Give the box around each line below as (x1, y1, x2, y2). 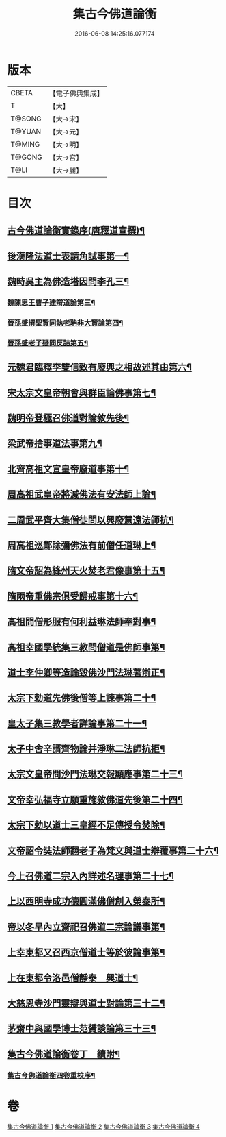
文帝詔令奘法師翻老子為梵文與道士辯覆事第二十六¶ (7, 844, 219, 857)
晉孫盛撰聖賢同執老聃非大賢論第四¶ (7, 318, 124, 328)
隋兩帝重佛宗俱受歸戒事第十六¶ (7, 590, 139, 602)
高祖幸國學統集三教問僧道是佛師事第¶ (7, 641, 165, 653)
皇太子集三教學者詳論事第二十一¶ (7, 718, 147, 729)
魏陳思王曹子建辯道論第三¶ (7, 297, 96, 307)
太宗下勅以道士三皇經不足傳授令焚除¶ (7, 820, 165, 831)
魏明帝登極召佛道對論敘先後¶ (7, 412, 130, 424)
